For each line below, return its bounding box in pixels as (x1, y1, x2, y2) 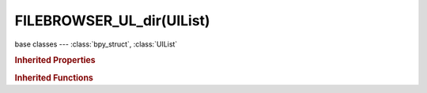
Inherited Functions (14, 72, 94, 83)
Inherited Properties (14, 55, 96, 66)
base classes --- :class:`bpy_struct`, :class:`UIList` (14, 39, 178, 49)
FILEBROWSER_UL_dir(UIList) (14, 12, 210, 29)
